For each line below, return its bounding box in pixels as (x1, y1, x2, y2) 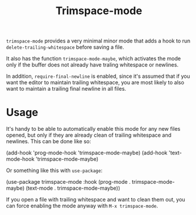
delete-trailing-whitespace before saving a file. (6, 44, 125, 51)
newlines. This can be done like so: (6, 138, 91, 145)
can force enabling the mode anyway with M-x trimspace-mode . (6, 202, 158, 210)
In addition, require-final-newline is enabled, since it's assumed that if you (6, 72, 190, 80)
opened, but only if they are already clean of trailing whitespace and (6, 131, 172, 139)
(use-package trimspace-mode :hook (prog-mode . (6, 178, 131, 186)
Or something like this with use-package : (6, 167, 103, 174)
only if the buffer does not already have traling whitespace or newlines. (6, 61, 179, 68)
